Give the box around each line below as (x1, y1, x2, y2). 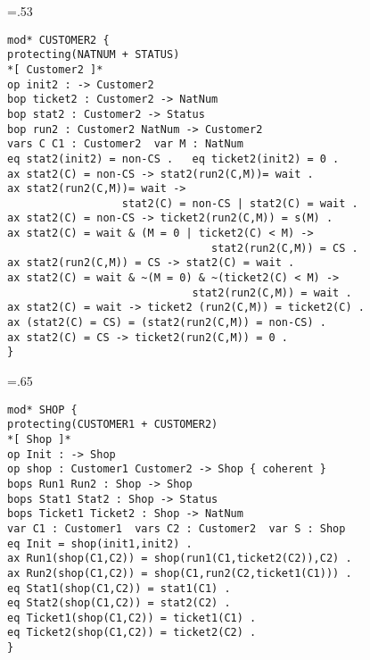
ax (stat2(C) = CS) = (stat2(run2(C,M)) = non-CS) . (7, 316, 326, 330)
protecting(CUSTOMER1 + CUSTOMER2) (7, 418, 218, 431)
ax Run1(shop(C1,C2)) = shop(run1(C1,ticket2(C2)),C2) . (7, 552, 352, 565)
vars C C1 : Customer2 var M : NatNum (7, 138, 243, 151)
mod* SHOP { (7, 403, 78, 416)
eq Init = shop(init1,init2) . (7, 537, 193, 550)
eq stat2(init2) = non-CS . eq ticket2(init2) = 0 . (7, 152, 340, 165)
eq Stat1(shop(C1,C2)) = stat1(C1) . (7, 581, 231, 595)
